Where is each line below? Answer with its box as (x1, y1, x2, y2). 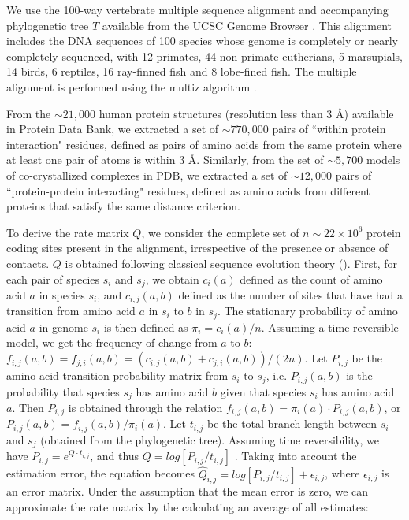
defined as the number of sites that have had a (178, 286, 403, 303)
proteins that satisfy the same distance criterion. (6, 198, 240, 214)
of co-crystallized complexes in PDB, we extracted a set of (6, 166, 288, 183)
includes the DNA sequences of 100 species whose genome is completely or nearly (6, 32, 398, 49)
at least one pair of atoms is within (6, 151, 176, 168)
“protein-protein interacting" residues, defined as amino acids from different (6, 182, 370, 199)
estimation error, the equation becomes (6, 465, 195, 481)
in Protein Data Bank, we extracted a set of (6, 121, 219, 137)
